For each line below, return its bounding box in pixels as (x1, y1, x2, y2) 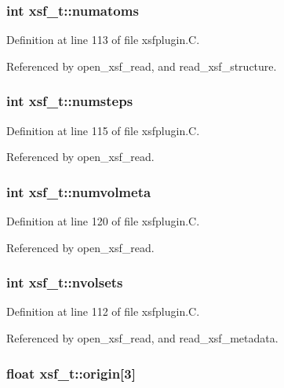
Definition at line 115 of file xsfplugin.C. (6, 122, 200, 138)
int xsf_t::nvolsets (6, 273, 123, 292)
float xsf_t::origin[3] (6, 363, 136, 383)
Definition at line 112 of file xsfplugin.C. (6, 303, 200, 320)
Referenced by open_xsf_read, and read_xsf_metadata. (6, 330, 279, 346)
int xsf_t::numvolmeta (6, 181, 151, 201)
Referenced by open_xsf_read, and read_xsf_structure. (6, 57, 277, 74)
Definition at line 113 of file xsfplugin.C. (6, 31, 200, 48)
